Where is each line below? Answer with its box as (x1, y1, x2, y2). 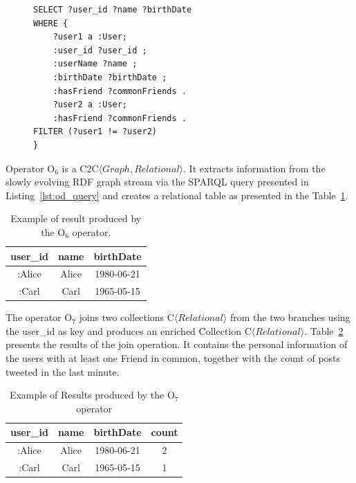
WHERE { (33, 18, 68, 28)
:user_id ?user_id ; (53, 45, 147, 55)
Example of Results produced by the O (9, 388, 175, 402)
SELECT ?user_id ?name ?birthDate (33, 5, 192, 15)
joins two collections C (79, 310, 174, 325)
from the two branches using (229, 310, 350, 325)
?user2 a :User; (53, 100, 128, 110)
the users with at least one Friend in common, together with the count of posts (6, 351, 341, 365)
